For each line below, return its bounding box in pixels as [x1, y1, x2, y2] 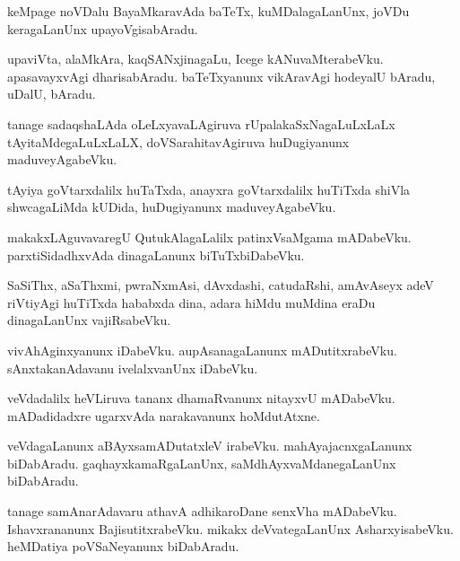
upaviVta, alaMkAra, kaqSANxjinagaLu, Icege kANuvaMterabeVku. [7, 49, 384, 68]
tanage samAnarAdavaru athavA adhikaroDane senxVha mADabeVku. [7, 502, 397, 521]
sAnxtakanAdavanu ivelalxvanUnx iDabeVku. [7, 358, 258, 377]
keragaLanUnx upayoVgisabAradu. [7, 19, 198, 38]
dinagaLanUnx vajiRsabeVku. [7, 311, 171, 329]
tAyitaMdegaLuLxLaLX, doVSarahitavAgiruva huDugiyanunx [7, 132, 350, 151]
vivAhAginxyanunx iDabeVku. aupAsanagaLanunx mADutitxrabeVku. [7, 340, 397, 359]
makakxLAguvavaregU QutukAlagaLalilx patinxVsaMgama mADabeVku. [7, 227, 412, 246]
